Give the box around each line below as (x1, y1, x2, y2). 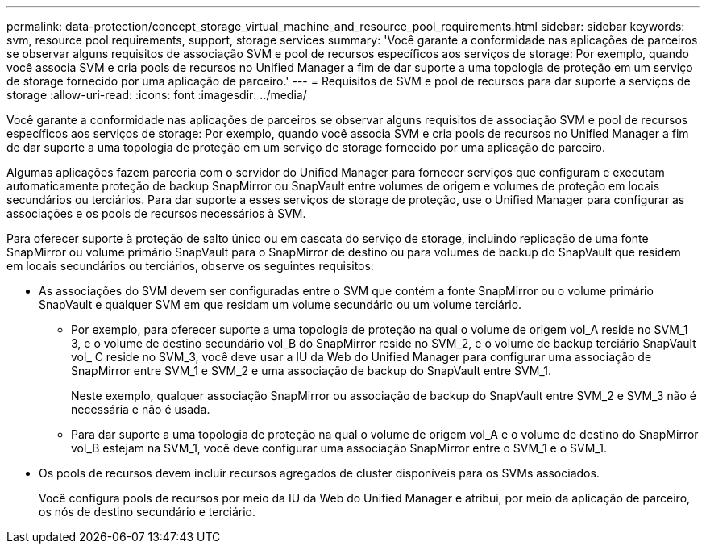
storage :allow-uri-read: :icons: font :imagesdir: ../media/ (6, 88, 307, 102)
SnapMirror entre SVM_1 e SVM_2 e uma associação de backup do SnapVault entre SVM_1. (71, 364, 551, 377)
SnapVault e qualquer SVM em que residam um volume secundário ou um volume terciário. (39, 298, 522, 311)
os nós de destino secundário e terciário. (39, 505, 255, 519)
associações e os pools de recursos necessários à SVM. (6, 206, 306, 220)
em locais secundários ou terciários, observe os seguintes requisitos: (6, 259, 374, 273)
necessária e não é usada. (71, 402, 210, 416)
